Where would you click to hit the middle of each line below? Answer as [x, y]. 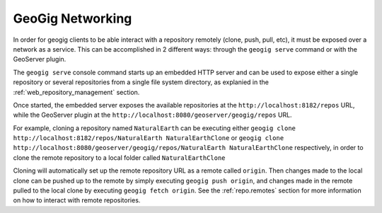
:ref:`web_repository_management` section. [76, 92]
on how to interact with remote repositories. [77, 200]
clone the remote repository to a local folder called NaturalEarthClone [119, 157]
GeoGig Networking [73, 18]
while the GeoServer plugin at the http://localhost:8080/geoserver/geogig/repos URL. [153, 115]
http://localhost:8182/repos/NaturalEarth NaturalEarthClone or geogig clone [149, 138]
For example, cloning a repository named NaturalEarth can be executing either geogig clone [155, 128]
